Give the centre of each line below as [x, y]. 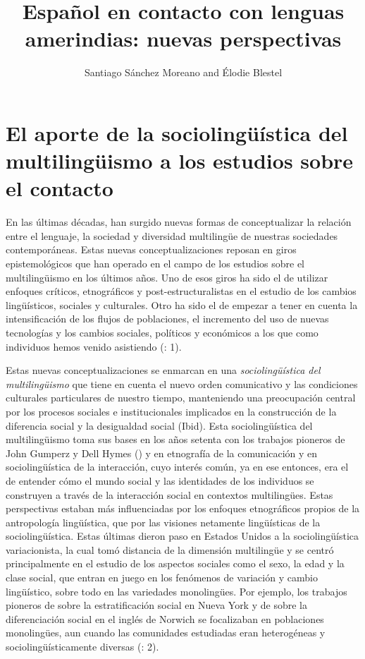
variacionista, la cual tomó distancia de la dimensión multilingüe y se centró [170, 549]
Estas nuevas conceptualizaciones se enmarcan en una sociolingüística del [163, 370]
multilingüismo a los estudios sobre [180, 161]
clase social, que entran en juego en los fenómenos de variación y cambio [162, 578]
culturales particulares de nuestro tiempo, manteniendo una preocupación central [181, 398]
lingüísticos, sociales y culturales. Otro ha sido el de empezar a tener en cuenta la [182, 304]
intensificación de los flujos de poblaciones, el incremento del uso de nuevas [167, 319]
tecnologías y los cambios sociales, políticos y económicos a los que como [162, 332]
